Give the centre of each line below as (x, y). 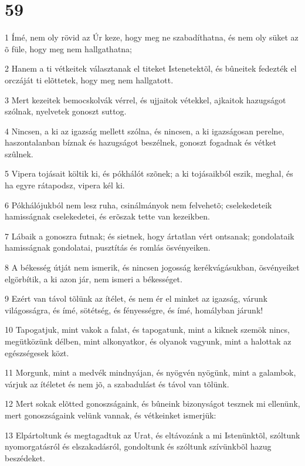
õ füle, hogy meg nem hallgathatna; (69, 48)
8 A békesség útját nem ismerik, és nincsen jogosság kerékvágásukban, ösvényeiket (152, 267)
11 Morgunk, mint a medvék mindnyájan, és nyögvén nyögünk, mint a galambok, (150, 372)
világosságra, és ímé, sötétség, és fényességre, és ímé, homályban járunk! (134, 310)
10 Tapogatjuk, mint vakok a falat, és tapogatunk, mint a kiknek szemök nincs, (147, 330)
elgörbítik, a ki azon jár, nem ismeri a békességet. (94, 278)
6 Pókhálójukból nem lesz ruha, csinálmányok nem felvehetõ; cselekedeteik (138, 205)
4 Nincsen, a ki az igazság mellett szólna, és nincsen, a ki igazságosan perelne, (145, 131)
